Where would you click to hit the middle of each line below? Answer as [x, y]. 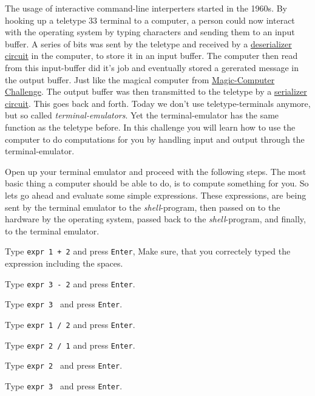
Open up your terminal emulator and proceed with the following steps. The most [156, 171]
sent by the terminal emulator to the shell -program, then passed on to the [143, 207]
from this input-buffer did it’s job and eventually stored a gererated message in [152, 67]
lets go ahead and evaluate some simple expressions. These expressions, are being [156, 195]
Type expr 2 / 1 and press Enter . [70, 345]
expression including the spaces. [64, 263]
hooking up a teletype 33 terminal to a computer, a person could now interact [150, 20]
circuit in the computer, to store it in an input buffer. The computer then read [151, 56]
